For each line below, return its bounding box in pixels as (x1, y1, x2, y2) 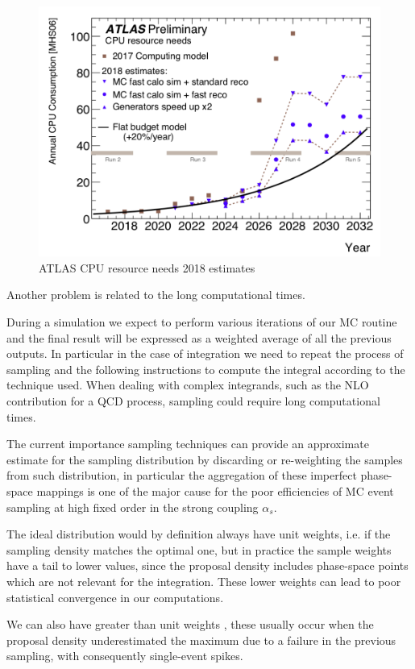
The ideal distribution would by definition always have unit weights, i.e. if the (6, 526, 391, 542)
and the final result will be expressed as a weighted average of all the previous (6, 329, 392, 346)
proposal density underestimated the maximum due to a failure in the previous (6, 631, 396, 648)
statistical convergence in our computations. (6, 588, 224, 605)
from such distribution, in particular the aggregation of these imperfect (6, 467, 357, 484)
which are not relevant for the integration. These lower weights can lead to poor (6, 572, 401, 589)
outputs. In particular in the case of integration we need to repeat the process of (6, 345, 404, 362)
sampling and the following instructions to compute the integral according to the (6, 360, 405, 377)
